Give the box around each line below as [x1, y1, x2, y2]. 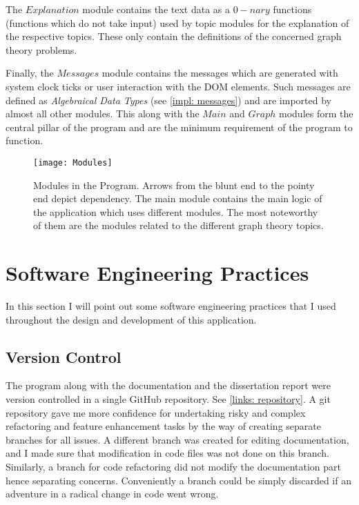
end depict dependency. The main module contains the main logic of [33, 191, 322, 206]
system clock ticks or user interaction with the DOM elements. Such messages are [6, 79, 351, 93]
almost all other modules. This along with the [6, 106, 200, 121]
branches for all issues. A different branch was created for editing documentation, [6, 432, 349, 446]
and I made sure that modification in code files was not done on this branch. [6, 446, 329, 460]
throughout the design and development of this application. [6, 312, 257, 326]
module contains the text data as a [82, 2, 231, 16]
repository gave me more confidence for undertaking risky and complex [6, 405, 306, 419]
